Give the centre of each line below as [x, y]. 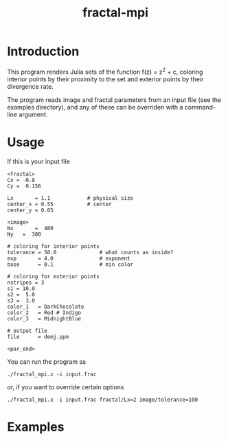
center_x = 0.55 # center [59, 204]
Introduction [43, 51]
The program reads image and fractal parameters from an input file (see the [114, 100]
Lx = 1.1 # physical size [70, 198]
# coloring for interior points [53, 246]
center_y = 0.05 [30, 210]
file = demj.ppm [38, 337]
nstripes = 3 [26, 283]
